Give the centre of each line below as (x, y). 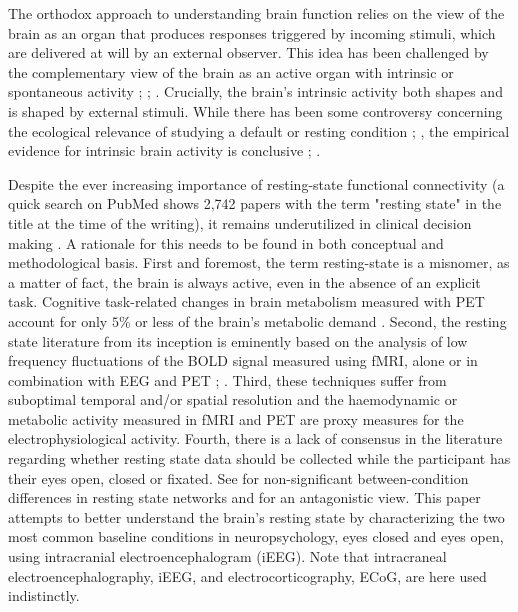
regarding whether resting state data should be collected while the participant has (259, 458)
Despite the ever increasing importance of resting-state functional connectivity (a (256, 183)
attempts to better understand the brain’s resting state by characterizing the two (256, 516)
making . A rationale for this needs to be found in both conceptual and (226, 242)
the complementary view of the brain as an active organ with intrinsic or (231, 71)
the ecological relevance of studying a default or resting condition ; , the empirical (259, 130)
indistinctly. (44, 595)
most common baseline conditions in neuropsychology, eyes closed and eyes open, (256, 536)
